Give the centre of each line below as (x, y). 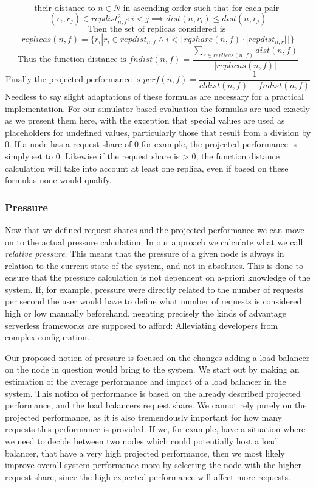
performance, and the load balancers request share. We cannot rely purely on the (156, 405)
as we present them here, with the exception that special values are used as (145, 120)
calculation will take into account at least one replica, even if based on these (147, 168)
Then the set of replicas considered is (157, 29)
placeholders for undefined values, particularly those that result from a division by (158, 132)
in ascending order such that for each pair (201, 9)
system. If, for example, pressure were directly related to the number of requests (154, 289)
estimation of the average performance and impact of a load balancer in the (146, 381)
